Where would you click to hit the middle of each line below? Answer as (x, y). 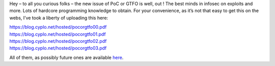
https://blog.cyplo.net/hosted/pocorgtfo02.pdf (58, 41)
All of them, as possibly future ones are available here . (66, 57)
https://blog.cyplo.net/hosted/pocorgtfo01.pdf (58, 34)
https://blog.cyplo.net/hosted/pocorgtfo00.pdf (58, 27)
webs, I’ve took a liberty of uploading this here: (59, 18)
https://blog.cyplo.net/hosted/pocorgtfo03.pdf (58, 48)
